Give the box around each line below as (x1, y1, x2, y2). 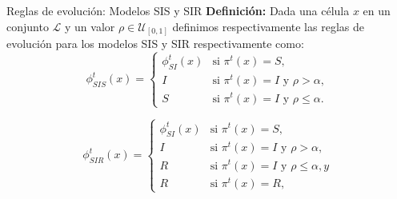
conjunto (6, 18, 49, 34)
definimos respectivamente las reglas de (172, 18, 364, 34)
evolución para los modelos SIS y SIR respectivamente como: (6, 35, 304, 52)
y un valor (65, 18, 115, 34)
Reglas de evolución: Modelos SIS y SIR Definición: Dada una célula (6, 2, 350, 18)
